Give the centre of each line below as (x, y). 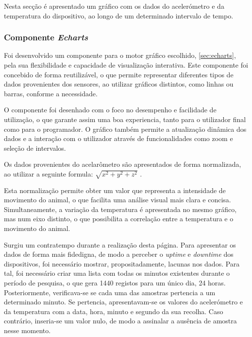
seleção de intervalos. (35, 148)
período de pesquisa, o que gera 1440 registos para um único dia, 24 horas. (115, 283)
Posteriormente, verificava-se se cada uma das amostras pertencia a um (110, 292)
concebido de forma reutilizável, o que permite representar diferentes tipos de (119, 74)
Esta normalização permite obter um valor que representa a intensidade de (115, 190)
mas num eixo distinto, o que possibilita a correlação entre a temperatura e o (119, 219)
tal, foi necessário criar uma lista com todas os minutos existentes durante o (117, 273)
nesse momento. (27, 330)
